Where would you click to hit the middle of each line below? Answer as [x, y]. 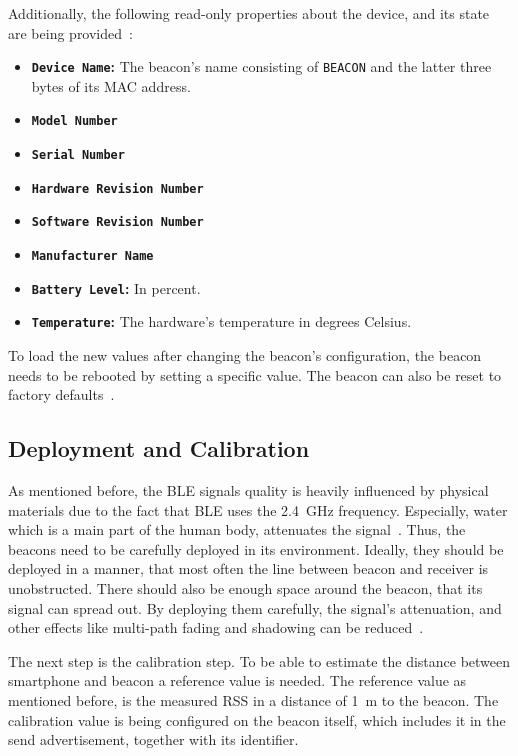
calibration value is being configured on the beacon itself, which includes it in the [257, 719]
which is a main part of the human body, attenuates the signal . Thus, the [237, 529]
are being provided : [70, 32]
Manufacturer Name [92, 256]
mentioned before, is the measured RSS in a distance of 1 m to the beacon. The [253, 699]
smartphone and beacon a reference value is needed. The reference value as [237, 680]
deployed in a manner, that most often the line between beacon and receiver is [248, 568]
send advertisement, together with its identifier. [153, 739]
